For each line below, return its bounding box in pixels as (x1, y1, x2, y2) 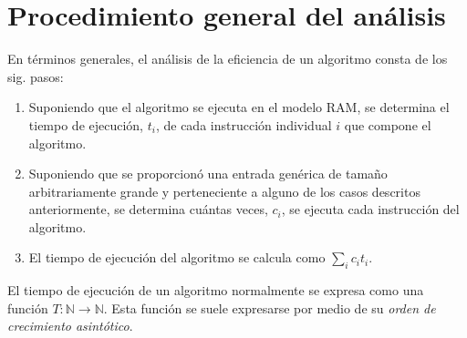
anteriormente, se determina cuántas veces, (28, 200, 268, 219)
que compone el (344, 115, 431, 134)
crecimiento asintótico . (7, 316, 133, 335)
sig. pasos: (7, 67, 64, 86)
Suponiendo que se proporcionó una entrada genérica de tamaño (28, 164, 388, 183)
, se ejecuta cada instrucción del (281, 200, 460, 219)
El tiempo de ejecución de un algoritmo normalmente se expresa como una (7, 281, 424, 300)
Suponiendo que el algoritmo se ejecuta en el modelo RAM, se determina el (28, 97, 450, 117)
